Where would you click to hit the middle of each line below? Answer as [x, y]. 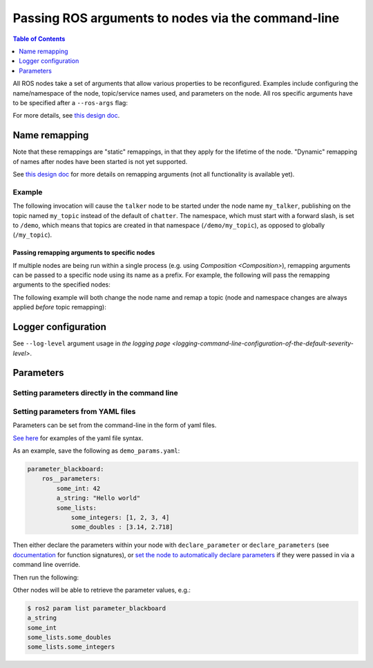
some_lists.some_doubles [69, 638]
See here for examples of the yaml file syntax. [78, 438]
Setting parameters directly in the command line [96, 393]
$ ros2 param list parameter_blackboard [96, 608]
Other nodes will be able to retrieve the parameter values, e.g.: [102, 590]
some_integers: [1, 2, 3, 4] [120, 517]
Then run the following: [46, 577]
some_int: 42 [78, 488]
